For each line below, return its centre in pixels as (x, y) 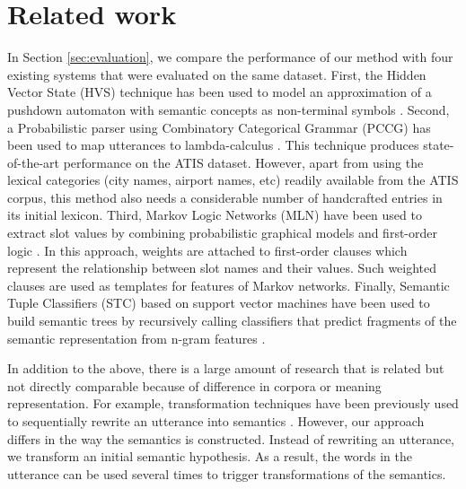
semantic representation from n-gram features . (136, 338)
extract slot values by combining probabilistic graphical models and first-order (222, 233)
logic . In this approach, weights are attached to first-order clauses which (207, 250)
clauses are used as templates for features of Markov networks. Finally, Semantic (229, 285)
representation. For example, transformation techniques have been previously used (233, 403)
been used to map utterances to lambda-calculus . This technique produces (213, 145)
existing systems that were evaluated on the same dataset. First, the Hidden (217, 74)
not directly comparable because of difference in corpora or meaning (194, 385)
